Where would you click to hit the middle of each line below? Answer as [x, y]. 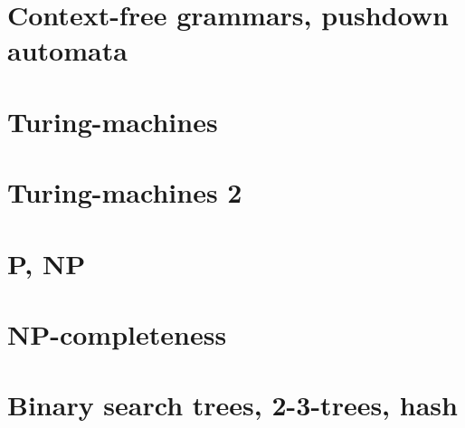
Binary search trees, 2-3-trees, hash [232, 405]
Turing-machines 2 [125, 192]
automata [67, 50]
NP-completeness [117, 333]
